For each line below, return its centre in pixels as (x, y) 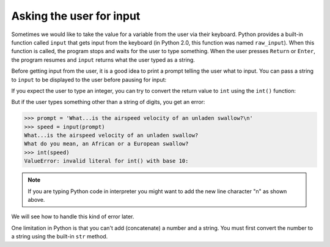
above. (36, 199)
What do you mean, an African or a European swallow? (106, 144)
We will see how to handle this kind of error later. (73, 216)
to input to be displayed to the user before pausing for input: (89, 79)
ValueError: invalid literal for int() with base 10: (106, 161)
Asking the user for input (76, 16)
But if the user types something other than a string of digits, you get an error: (108, 102)
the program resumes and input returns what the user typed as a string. (103, 60)
